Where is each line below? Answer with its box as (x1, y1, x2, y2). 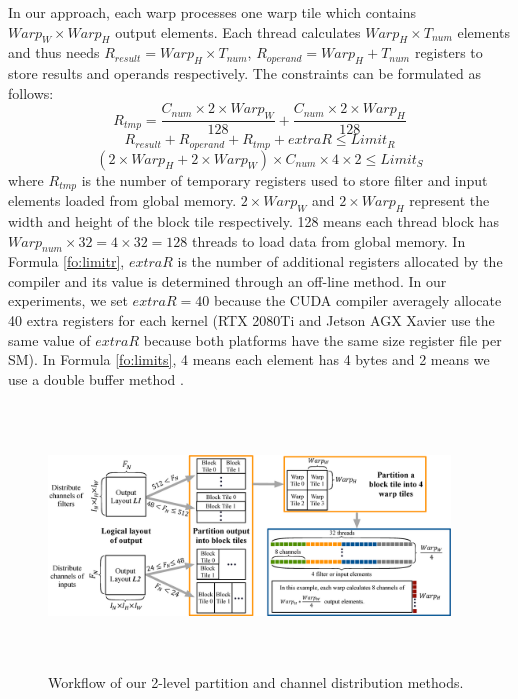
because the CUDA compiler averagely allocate (213, 290, 502, 311)
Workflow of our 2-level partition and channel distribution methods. (48, 671, 464, 692)
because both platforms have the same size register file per (143, 329, 502, 350)
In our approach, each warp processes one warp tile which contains (8, 2, 417, 22)
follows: (8, 82, 54, 103)
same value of (8, 329, 91, 350)
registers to (414, 42, 483, 63)
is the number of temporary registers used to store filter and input (81, 169, 488, 190)
